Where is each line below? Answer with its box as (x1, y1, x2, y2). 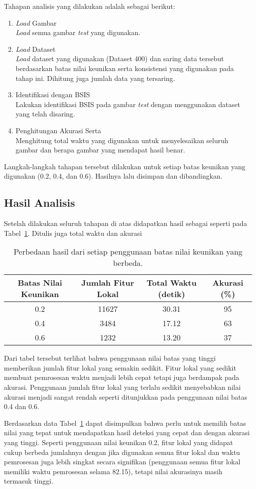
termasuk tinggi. (4, 476, 54, 486)
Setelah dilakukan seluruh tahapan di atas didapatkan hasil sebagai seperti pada (4, 218, 247, 228)
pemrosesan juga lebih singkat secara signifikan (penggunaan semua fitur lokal (4, 456, 241, 467)
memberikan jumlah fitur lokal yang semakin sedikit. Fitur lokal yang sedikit (4, 362, 236, 373)
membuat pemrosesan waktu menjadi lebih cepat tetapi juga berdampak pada (4, 372, 239, 382)
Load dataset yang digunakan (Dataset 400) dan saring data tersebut (15, 53, 224, 64)
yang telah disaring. (15, 109, 75, 119)
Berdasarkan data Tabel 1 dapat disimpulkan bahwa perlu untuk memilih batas (4, 417, 246, 428)
